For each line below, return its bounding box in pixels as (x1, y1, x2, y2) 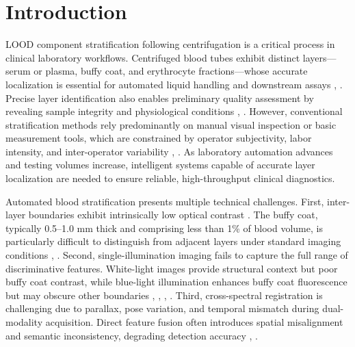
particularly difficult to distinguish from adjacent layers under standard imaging (5, 234, 341, 248)
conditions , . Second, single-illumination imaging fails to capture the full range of (5, 248, 348, 262)
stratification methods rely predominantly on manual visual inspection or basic (5, 117, 337, 131)
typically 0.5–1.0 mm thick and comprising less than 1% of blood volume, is (5, 220, 323, 235)
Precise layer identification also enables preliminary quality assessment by (5, 90, 314, 105)
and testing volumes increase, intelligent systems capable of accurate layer (5, 157, 315, 172)
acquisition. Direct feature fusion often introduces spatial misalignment (45, 315, 343, 329)
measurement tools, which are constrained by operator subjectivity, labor (5, 131, 312, 145)
